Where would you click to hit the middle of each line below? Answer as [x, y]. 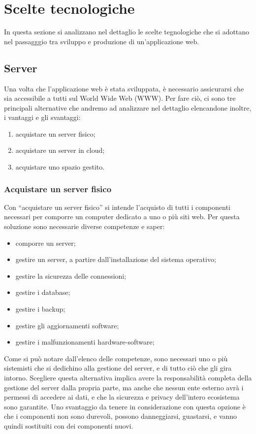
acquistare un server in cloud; [60, 150]
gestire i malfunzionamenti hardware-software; [85, 342]
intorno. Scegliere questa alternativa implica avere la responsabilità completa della [128, 378]
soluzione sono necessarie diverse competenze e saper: [84, 226]
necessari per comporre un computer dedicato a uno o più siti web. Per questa [122, 217]
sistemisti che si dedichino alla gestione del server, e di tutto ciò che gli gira [118, 368]
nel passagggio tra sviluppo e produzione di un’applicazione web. [102, 41]
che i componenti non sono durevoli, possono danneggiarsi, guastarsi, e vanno [121, 416]
